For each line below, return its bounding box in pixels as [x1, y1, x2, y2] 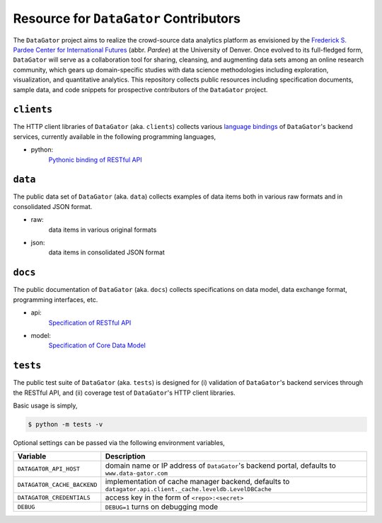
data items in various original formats [48, 225, 157, 234]
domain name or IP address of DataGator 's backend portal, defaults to [105, 461, 336, 471]
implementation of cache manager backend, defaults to [105, 477, 290, 487]
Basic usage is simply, [13, 401, 78, 410]
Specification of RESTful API [48, 318, 132, 327]
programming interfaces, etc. [13, 295, 98, 304]
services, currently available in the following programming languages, [13, 132, 216, 141]
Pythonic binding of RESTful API [48, 155, 142, 164]
